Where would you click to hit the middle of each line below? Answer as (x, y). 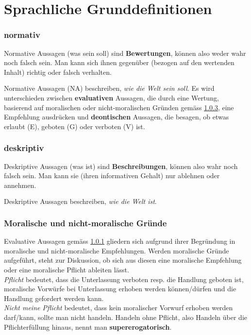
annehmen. (20, 185)
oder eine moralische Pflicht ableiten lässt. (67, 269)
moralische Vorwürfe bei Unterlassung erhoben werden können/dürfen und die (120, 289)
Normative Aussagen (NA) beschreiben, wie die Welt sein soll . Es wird (109, 88)
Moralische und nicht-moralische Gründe (85, 223)
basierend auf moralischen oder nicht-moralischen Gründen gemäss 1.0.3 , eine (119, 107)
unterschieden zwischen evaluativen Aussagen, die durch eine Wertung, (111, 97)
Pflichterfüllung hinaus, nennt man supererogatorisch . (88, 327)
